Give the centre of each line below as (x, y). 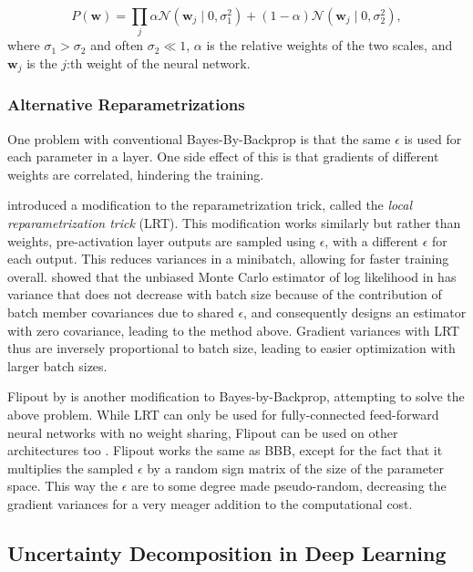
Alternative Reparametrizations (126, 104)
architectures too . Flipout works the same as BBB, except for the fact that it (225, 450)
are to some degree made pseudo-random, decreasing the (289, 486)
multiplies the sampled (71, 468)
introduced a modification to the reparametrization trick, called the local (210, 205)
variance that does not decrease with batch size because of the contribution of (225, 294)
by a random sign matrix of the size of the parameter (296, 468)
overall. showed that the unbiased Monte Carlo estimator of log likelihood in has (232, 276)
